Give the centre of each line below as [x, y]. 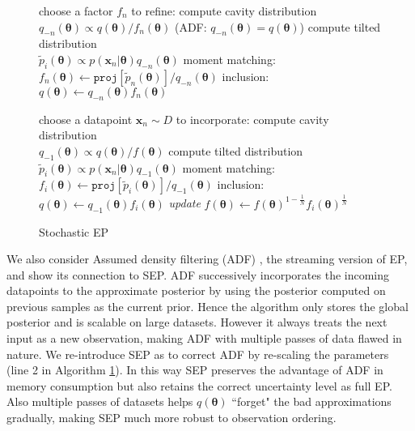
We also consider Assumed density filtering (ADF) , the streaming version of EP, [207, 259]
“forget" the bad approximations [311, 401]
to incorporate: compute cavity [252, 119]
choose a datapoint [86, 119]
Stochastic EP [74, 231]
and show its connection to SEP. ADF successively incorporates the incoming [198, 274]
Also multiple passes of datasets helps [100, 401]
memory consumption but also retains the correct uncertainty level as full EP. [199, 385]
